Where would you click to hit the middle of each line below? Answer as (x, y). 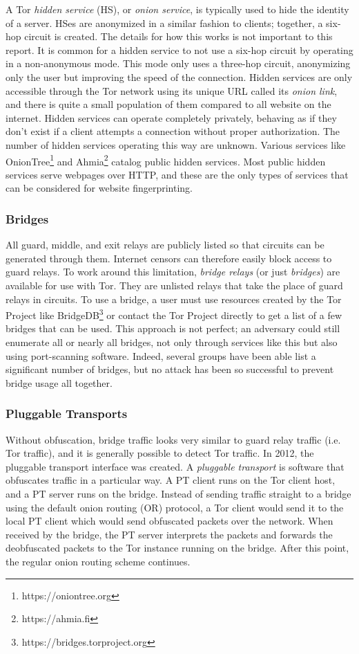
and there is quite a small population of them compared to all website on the (168, 104)
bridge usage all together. (59, 382)
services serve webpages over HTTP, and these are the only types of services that (177, 174)
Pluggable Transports (67, 414)
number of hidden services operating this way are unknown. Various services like (176, 144)
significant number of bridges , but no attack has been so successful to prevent (170, 369)
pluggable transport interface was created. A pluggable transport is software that (175, 466)
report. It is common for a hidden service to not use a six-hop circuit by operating (179, 49)
